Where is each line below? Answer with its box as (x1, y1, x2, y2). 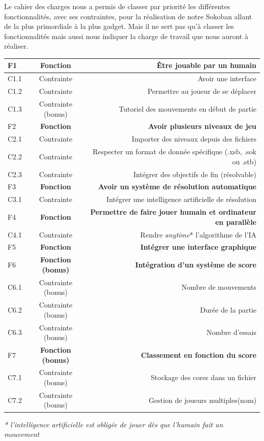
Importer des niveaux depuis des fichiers (131, 133, 256, 144)
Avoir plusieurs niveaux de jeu (148, 121, 256, 131)
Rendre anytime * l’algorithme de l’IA (140, 229, 256, 240)
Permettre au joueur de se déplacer (147, 86, 256, 96)
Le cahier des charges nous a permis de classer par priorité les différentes (4, 1, 230, 11)
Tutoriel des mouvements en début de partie (119, 103, 256, 114)
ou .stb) (232, 156, 256, 166)
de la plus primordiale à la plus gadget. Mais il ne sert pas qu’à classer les (4, 21, 234, 31)
